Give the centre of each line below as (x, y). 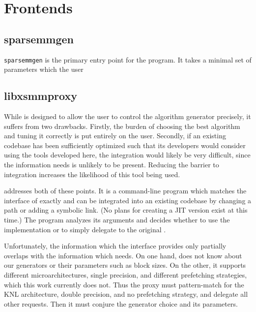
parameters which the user (44, 69)
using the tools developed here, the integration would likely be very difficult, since (127, 155)
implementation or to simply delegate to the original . (85, 229)
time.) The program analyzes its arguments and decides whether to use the (117, 219)
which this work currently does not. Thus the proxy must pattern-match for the (124, 284)
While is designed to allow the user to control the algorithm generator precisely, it (128, 116)
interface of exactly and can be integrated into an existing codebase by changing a (128, 200)
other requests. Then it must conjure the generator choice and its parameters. (121, 303)
